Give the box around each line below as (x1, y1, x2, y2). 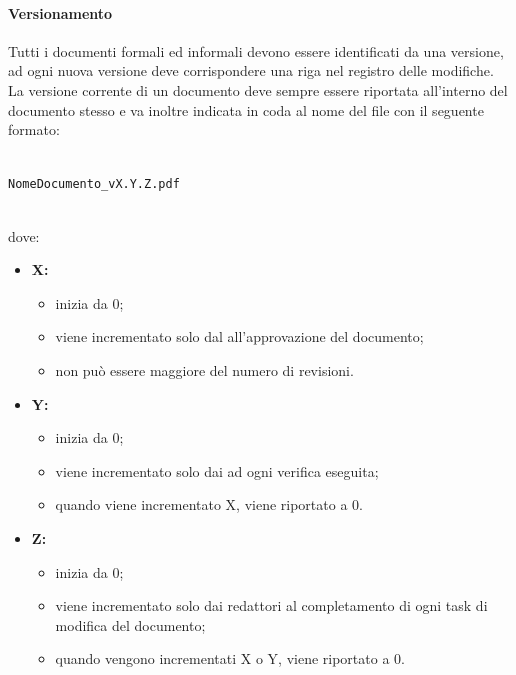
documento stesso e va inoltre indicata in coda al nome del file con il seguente (8, 99, 484, 120)
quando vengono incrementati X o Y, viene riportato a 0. (55, 648, 405, 669)
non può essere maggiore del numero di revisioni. (55, 359, 354, 380)
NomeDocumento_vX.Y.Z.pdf (8, 177, 180, 192)
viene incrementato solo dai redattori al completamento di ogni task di (55, 595, 488, 616)
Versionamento (8, 2, 113, 23)
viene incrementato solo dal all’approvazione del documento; (55, 326, 424, 347)
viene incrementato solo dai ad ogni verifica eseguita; (55, 460, 379, 481)
